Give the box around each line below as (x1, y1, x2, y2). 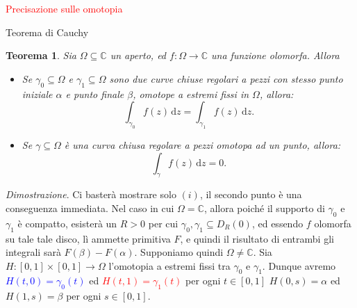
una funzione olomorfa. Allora (211, 48, 340, 63)
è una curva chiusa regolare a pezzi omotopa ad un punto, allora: (64, 137, 341, 152)
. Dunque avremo (262, 258, 336, 273)
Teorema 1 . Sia (6, 48, 76, 63)
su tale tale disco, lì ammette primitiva (6, 231, 171, 245)
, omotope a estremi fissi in (133, 86, 249, 101)
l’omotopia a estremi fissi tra (108, 258, 231, 273)
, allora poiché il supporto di (204, 200, 325, 215)
